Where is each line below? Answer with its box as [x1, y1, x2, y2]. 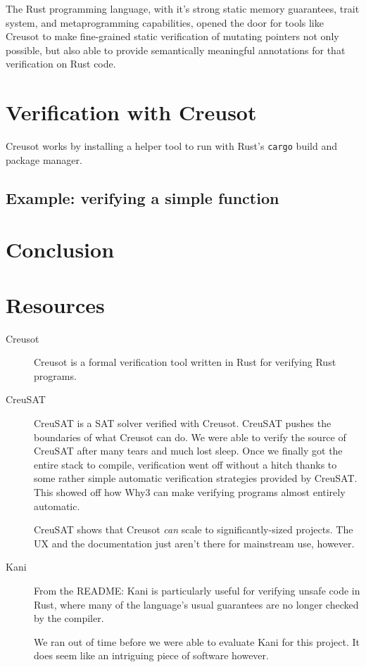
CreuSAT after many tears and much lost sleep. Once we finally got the [34, 443, 343, 458]
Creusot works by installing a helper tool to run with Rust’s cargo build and [6, 139, 337, 153]
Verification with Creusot [6, 98, 257, 127]
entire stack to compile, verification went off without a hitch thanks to [34, 457, 337, 471]
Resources [6, 290, 105, 319]
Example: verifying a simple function [6, 186, 279, 208]
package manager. [6, 152, 82, 167]
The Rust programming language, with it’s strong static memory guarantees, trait [6, 1, 360, 15]
